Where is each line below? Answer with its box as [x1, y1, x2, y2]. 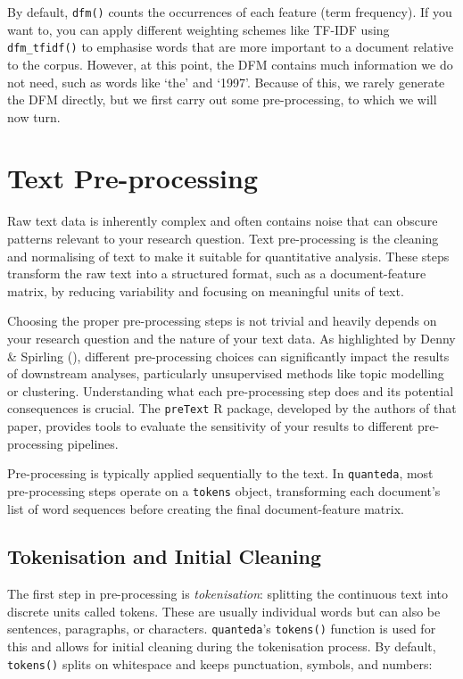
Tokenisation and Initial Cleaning [7, 542, 322, 570]
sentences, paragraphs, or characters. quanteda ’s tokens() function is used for [7, 619, 436, 638]
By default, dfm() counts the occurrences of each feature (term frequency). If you [7, 3, 452, 21]
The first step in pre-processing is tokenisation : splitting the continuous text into [7, 584, 448, 603]
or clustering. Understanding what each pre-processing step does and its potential [7, 381, 454, 400]
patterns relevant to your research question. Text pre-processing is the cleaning [7, 229, 439, 247]
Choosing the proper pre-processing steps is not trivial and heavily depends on [7, 311, 437, 330]
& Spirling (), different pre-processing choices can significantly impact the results [7, 346, 450, 365]
